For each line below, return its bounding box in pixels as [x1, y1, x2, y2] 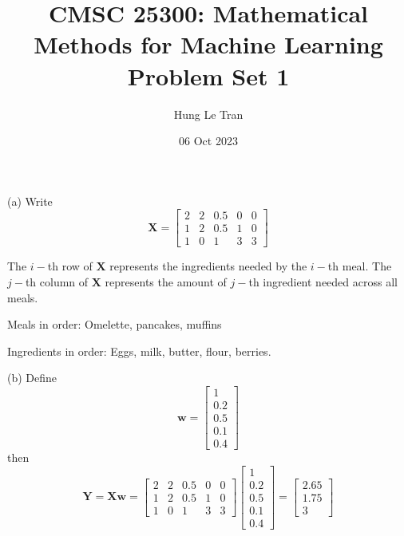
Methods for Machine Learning [34, 28, 383, 61]
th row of [47, 258, 93, 274]
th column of [25, 273, 89, 290]
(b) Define [7, 369, 57, 386]
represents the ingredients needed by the [109, 258, 307, 274]
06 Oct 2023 [179, 132, 238, 149]
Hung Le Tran [173, 105, 244, 122]
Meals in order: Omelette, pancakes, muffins [7, 316, 222, 333]
